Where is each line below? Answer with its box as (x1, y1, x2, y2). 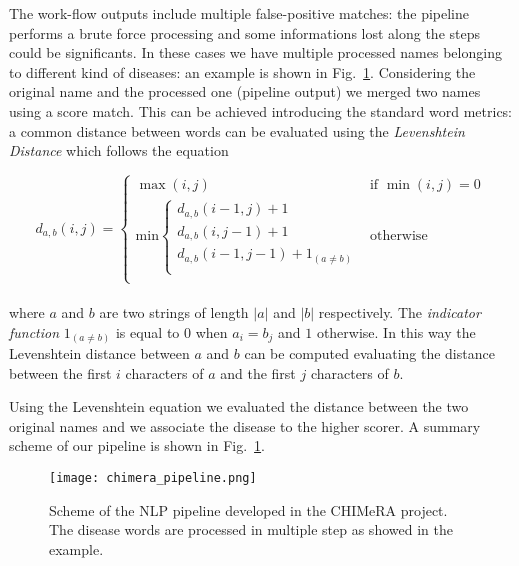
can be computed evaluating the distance (244, 343, 495, 364)
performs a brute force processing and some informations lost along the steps (9, 22, 481, 43)
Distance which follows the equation (9, 140, 229, 161)
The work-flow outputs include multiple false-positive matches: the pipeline (9, 3, 470, 23)
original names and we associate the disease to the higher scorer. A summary (9, 415, 481, 436)
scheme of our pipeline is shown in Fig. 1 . (9, 435, 265, 456)
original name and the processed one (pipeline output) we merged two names (9, 81, 481, 102)
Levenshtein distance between (9, 343, 190, 364)
